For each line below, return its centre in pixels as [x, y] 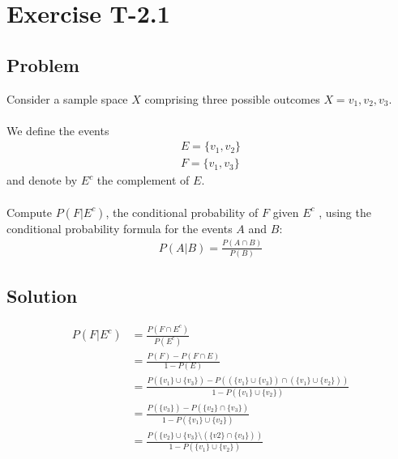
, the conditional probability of [182, 212]
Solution [42, 296]
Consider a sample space [67, 98]
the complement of [143, 180]
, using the [345, 212]
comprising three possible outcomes [232, 98]
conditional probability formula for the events [120, 228]
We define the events [58, 130]
